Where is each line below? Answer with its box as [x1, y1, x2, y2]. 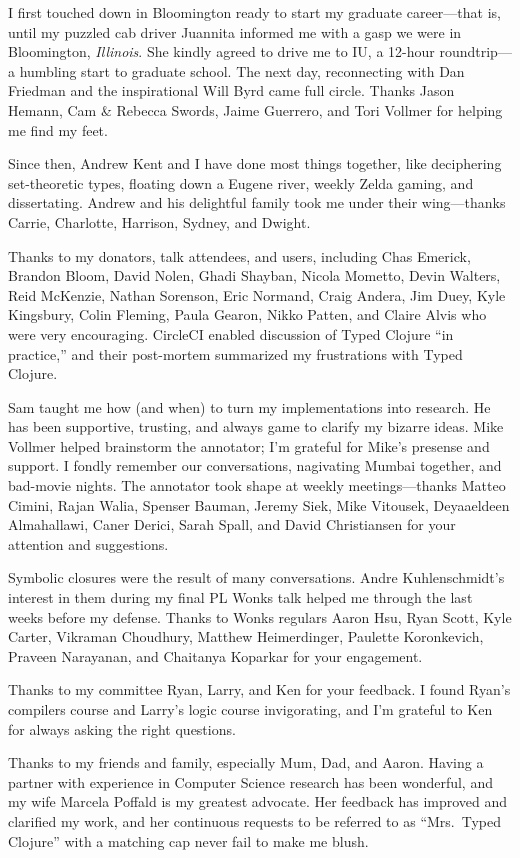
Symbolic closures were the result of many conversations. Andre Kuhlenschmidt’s [8, 567, 505, 588]
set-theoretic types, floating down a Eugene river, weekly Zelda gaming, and [8, 172, 474, 193]
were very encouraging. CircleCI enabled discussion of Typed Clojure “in [8, 323, 454, 344]
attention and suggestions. [8, 533, 169, 554]
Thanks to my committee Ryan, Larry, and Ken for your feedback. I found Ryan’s [8, 679, 511, 700]
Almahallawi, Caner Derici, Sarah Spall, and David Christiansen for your [8, 514, 456, 535]
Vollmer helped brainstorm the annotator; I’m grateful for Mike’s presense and [8, 435, 490, 456]
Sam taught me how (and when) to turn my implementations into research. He [8, 396, 491, 417]
